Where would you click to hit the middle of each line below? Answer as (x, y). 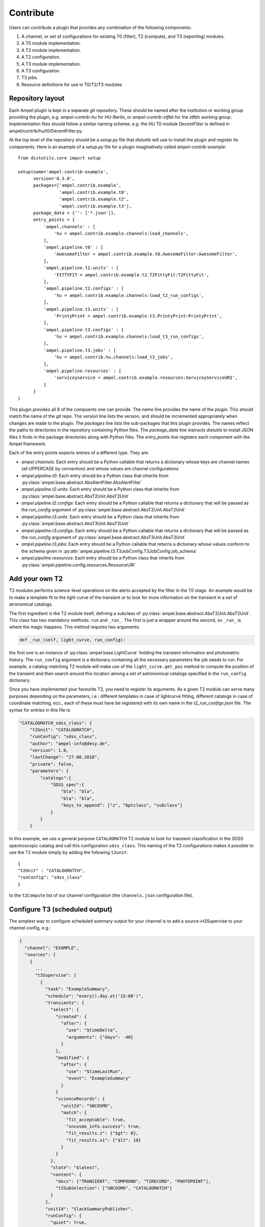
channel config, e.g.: (30, 928)
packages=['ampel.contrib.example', (77, 186)
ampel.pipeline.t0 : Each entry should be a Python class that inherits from (95, 476)
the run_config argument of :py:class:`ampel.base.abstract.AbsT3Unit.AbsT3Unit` (104, 537)
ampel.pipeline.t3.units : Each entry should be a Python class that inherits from (100, 517)
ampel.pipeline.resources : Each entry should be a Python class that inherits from (103, 558)
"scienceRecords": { (80, 1099)
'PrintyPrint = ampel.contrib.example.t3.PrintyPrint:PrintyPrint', (138, 316)
